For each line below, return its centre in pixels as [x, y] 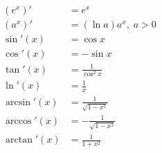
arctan [19, 140]
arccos [19, 121]
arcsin [18, 102]
